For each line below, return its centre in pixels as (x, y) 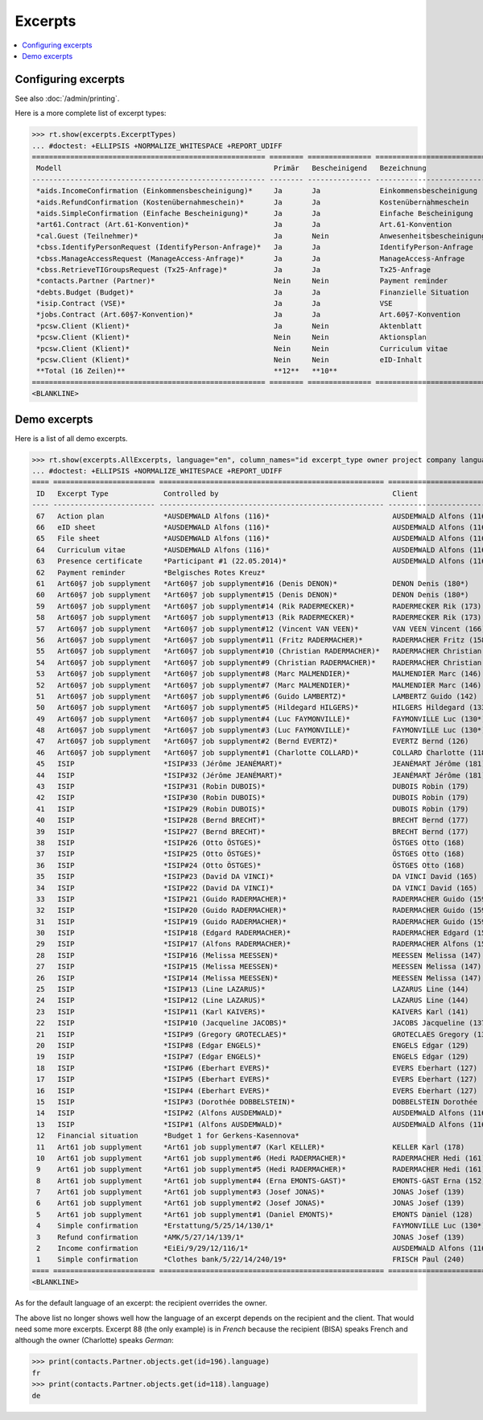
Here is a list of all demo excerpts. (71, 438)
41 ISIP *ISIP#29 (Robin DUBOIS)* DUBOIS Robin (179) (253, 809)
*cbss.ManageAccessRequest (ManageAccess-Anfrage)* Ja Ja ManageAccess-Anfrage (251, 258)
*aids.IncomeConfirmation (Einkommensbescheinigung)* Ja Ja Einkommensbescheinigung (257, 191)
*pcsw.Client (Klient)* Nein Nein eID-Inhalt (229, 360)
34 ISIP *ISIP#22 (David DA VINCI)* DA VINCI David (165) (257, 888)
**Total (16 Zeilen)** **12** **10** (187, 371)
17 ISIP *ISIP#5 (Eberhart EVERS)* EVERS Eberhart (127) (257, 1079)
